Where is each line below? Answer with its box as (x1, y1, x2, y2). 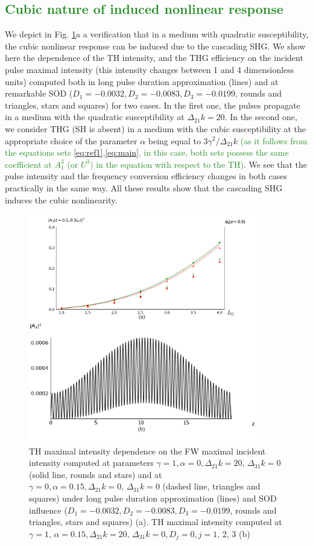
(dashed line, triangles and (162, 480, 261, 492)
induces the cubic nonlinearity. (5, 193, 118, 206)
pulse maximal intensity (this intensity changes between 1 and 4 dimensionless (5, 63, 294, 75)
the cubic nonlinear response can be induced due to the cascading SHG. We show (5, 39, 306, 52)
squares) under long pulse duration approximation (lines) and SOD (29, 492, 277, 505)
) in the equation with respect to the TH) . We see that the (90, 158, 308, 170)
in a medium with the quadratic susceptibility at (5, 110, 185, 123)
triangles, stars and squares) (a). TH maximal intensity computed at (29, 515, 282, 528)
